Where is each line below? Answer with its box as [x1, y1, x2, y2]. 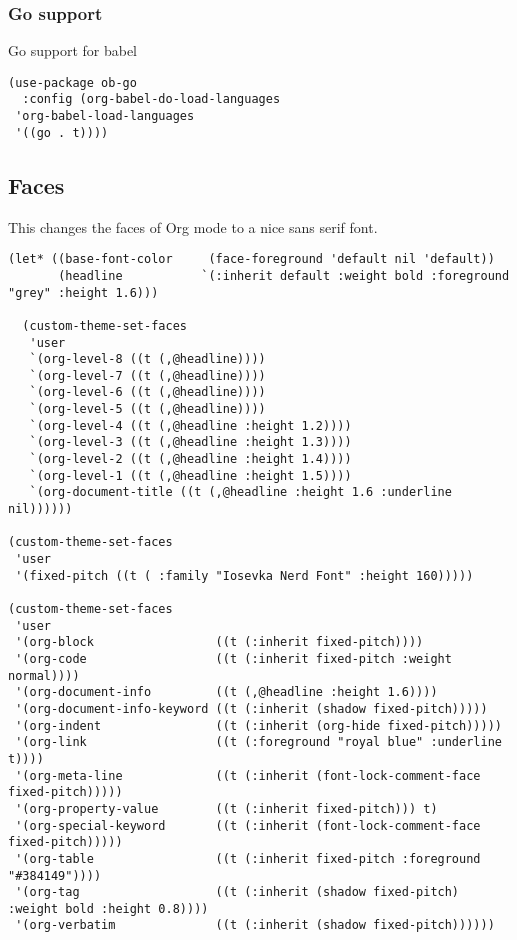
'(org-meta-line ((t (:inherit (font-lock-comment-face [15, 768, 481, 783]
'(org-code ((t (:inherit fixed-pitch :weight [15, 651, 452, 666]
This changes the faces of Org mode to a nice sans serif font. [8, 216, 378, 237]
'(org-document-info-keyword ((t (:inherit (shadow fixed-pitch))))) [15, 701, 488, 716]
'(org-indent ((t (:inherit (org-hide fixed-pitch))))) [15, 718, 502, 733]
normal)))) [8, 668, 80, 683]
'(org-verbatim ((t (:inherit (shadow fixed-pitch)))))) [15, 918, 495, 933]
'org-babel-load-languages [15, 109, 195, 124]
